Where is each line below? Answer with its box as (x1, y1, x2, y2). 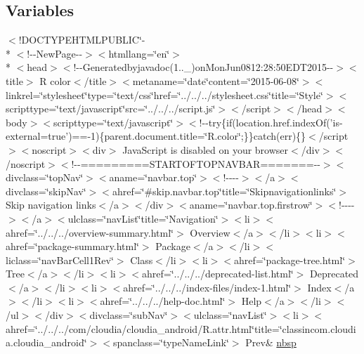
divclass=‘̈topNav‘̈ (6, 170, 84, 185)
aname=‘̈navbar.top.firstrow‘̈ (189, 197, 313, 212)
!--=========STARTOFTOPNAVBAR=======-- (71, 156, 320, 171)
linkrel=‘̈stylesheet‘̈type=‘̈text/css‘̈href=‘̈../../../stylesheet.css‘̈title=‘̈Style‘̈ (6, 87, 323, 102)
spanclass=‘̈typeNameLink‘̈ (112, 335, 229, 350)
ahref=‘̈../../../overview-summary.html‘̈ (6, 225, 174, 240)
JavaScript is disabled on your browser (122, 142, 289, 157)
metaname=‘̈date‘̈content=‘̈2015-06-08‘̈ (132, 73, 299, 88)
